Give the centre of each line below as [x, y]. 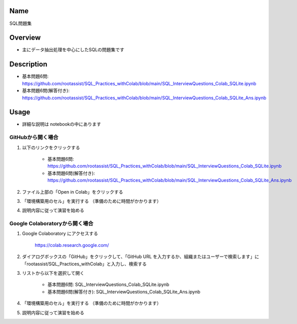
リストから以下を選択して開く [53, 273]
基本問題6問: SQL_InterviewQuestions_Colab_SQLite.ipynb [108, 284]
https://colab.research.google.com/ [72, 245]
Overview [25, 38]
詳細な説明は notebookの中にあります [62, 124]
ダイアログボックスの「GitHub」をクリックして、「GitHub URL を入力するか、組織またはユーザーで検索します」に [141, 257]
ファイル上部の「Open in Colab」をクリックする [73, 192]
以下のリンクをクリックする [51, 148]
